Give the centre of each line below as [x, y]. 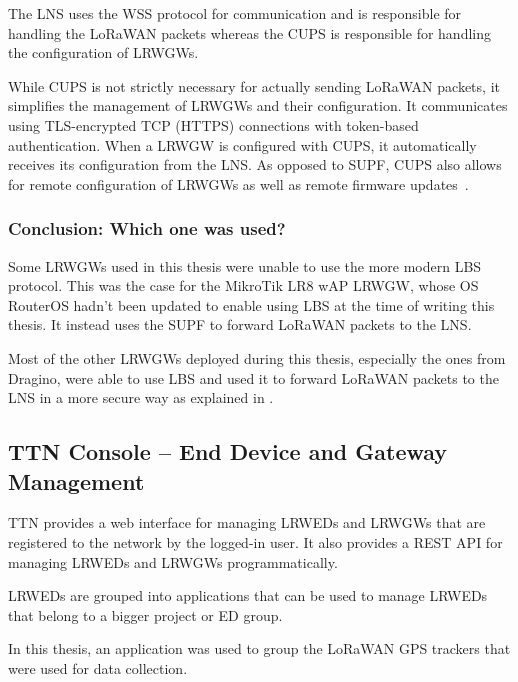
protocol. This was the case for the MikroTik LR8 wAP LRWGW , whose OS [243, 285]
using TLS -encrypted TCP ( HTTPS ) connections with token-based [213, 124]
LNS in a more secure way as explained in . [141, 397]
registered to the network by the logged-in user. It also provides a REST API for [255, 541]
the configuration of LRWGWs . [103, 52]
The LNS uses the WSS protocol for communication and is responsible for [235, 13]
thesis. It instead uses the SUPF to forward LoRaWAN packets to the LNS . [240, 324]
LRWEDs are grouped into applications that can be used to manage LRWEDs [248, 595]
